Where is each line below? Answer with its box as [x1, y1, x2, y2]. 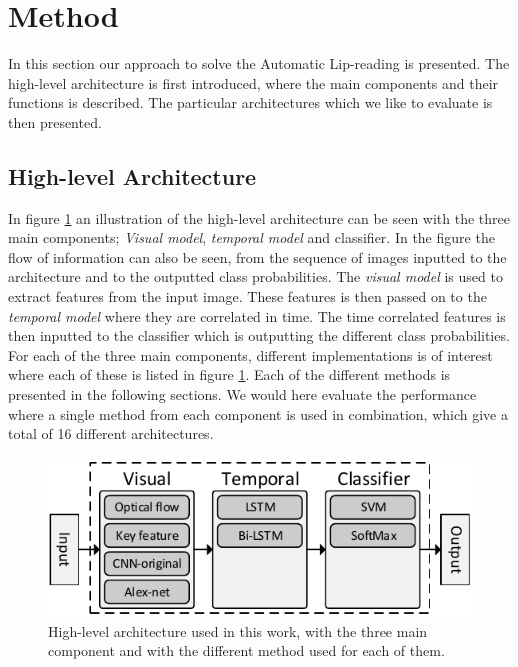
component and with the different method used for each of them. [48, 640, 445, 661]
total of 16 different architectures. [8, 423, 214, 444]
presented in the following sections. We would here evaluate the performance [8, 384, 477, 405]
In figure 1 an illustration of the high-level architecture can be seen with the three [8, 207, 511, 228]
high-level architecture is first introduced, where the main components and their [8, 72, 499, 93]
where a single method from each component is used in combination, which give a [8, 403, 508, 424]
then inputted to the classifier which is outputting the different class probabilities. [8, 325, 510, 346]
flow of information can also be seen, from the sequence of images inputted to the [8, 246, 507, 267]
